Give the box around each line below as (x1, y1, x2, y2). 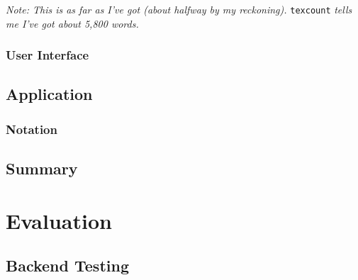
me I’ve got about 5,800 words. (6, 16, 139, 30)
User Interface (6, 46, 89, 64)
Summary (6, 157, 78, 179)
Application (6, 83, 93, 105)
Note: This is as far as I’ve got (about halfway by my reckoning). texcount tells (6, 2, 352, 16)
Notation (6, 120, 57, 138)
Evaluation (6, 206, 112, 235)
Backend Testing (6, 254, 129, 276)
